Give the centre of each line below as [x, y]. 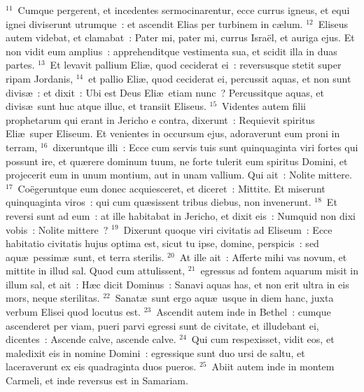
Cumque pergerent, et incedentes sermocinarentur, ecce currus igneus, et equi [184, 10]
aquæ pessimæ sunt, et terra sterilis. [85, 257]
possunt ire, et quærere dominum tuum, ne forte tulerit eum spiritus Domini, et [177, 161]
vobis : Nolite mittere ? [57, 229]
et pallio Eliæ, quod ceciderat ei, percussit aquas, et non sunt [220, 78]
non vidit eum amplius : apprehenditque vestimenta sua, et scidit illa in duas [171, 51]
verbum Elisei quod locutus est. [73, 312]
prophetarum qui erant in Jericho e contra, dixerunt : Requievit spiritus [160, 119]
